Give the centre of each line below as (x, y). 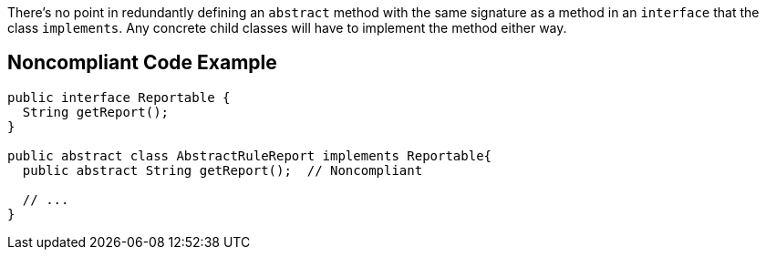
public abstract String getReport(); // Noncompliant (223, 170)
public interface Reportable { (119, 97)
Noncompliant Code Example (142, 63)
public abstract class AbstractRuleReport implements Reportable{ (250, 155)
